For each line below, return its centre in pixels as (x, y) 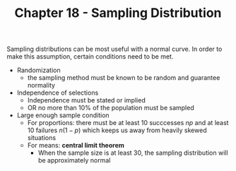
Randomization (39, 70)
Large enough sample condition (63, 115)
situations (42, 138)
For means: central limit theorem (76, 146)
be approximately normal (74, 160)
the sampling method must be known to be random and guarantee (124, 78)
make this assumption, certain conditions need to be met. (90, 57)
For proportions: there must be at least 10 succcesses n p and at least (128, 123)
